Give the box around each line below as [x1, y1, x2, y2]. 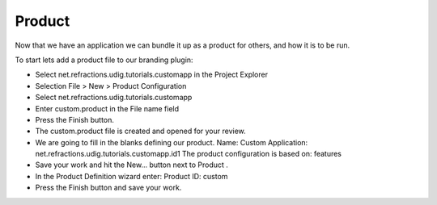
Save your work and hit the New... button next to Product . [35, 160, 228, 169]
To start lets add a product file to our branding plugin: [15, 55, 193, 65]
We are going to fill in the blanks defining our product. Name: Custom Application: [35, 137, 308, 147]
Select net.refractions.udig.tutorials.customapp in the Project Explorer [35, 69, 269, 80]
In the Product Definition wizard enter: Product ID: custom [35, 171, 228, 181]
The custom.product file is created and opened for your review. [35, 126, 246, 136]
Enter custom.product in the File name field [35, 103, 180, 113]
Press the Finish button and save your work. [35, 182, 182, 193]
